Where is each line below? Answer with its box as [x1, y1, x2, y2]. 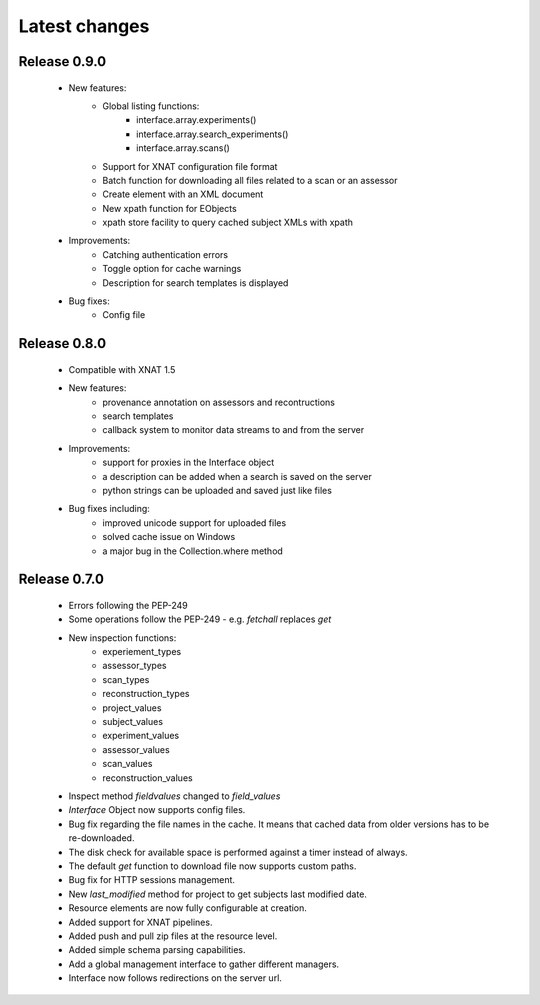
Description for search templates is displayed [102, 276, 289, 289]
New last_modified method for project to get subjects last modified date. [68, 888, 367, 900]
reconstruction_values [102, 771, 194, 784]
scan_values [102, 758, 153, 770]
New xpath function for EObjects [102, 202, 237, 214]
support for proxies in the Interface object [102, 456, 275, 469]
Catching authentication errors [102, 248, 229, 260]
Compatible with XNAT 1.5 [68, 363, 176, 375]
